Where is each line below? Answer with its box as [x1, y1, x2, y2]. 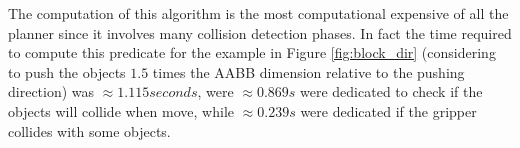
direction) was [8, 81, 95, 102]
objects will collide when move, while [8, 100, 235, 121]
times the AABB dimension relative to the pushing [152, 61, 465, 82]
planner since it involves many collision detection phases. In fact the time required [8, 22, 512, 43]
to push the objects [8, 61, 126, 82]
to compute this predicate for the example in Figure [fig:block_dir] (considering [8, 42, 496, 63]
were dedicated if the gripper [300, 100, 477, 121]
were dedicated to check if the [300, 81, 483, 102]
